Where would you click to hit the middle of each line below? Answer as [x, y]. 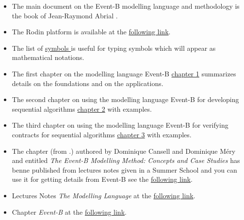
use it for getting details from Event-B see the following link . [102, 179]
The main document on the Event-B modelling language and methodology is [126, 6]
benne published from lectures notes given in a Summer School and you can [124, 169]
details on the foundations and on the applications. [88, 83]
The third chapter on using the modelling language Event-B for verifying [120, 125]
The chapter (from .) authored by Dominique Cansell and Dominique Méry [124, 151]
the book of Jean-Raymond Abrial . [65, 15]
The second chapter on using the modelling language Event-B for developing [125, 99]
